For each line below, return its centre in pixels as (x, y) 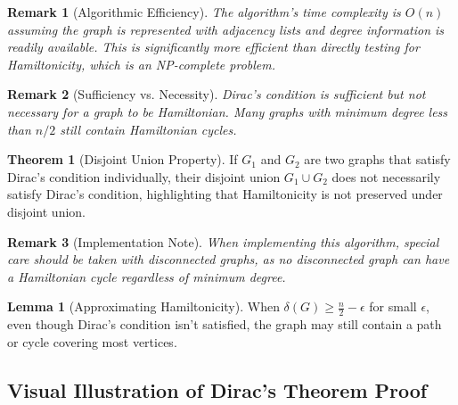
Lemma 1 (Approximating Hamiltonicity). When (143, 306)
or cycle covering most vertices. (92, 341)
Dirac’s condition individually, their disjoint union (144, 176)
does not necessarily (386, 176)
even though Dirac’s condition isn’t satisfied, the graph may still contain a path (225, 324)
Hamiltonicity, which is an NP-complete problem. (142, 64)
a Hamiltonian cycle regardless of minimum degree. (147, 276)
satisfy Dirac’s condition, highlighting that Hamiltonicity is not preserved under (225, 194)
